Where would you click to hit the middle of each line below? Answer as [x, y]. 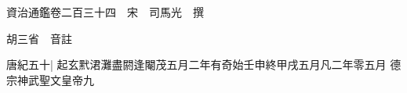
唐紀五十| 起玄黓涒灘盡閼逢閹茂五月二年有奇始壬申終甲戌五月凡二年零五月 [196, 64]
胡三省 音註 [39, 38]
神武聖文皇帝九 [55, 79]
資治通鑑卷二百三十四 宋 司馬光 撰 [105, 12]
